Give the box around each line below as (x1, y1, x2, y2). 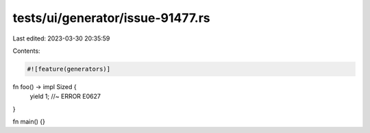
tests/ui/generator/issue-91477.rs (12, 10, 210, 25)
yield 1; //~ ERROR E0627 (29, 93, 101, 101)
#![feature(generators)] (27, 65, 111, 73)
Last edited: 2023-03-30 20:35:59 (12, 34, 110, 43)
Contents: (12, 47, 40, 55)
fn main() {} (12, 117, 46, 126)
